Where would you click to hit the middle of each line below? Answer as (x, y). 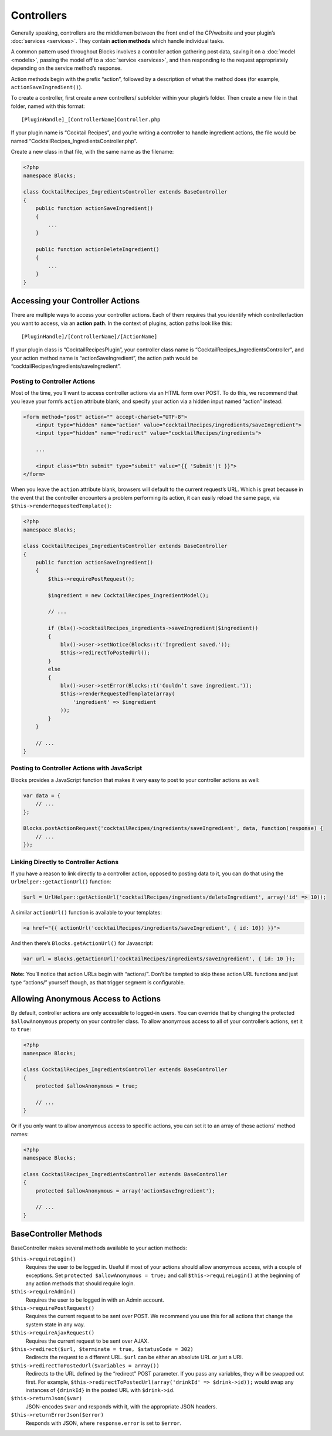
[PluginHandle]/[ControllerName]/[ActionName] (89, 336)
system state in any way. (55, 1324)
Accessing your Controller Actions (75, 301)
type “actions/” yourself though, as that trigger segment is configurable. (98, 982)
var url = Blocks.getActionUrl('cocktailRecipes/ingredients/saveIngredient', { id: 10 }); (159, 959)
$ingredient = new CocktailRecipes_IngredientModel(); (128, 595)
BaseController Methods (57, 1234)
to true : (21, 1029)
